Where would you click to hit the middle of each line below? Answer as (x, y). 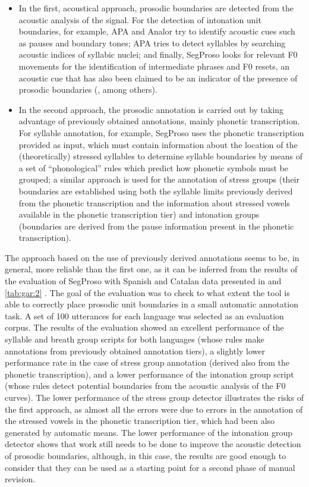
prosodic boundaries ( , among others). (88, 89)
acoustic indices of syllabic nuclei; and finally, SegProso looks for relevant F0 (158, 54)
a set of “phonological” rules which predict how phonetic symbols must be (153, 167)
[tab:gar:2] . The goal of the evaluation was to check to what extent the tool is (147, 292)
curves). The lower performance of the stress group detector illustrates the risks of (154, 397)
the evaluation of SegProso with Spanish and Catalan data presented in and (143, 281)
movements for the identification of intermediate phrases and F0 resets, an (154, 66)
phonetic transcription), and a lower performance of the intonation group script (149, 374)
